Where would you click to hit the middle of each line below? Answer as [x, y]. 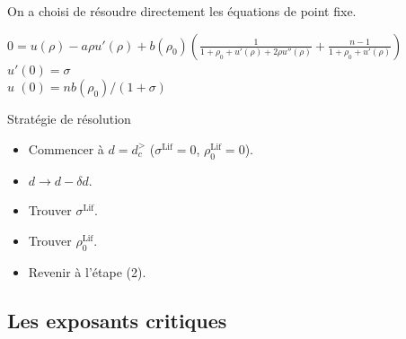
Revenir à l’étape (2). [87, 271]
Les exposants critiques [117, 320]
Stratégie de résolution [69, 119]
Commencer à [66, 148]
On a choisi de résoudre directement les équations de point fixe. [182, 11]
